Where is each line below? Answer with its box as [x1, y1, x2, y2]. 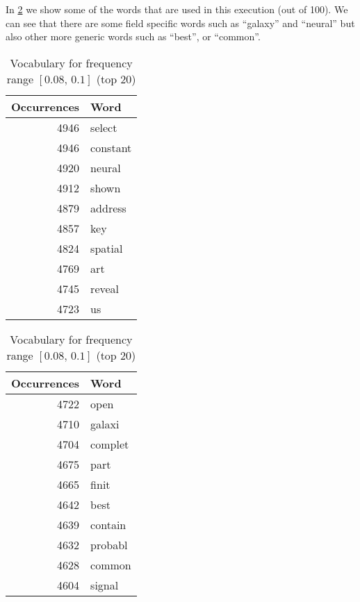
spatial [90, 240, 123, 256]
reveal [90, 280, 120, 296]
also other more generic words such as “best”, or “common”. [6, 29, 261, 44]
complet [90, 435, 129, 452]
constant [90, 139, 132, 156]
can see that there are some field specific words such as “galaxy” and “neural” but [6, 15, 355, 30]
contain [90, 516, 126, 533]
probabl [90, 536, 128, 553]
